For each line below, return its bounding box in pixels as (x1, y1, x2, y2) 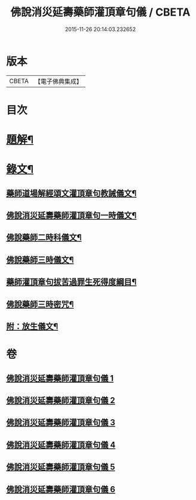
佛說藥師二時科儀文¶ (6, 233, 82, 243)
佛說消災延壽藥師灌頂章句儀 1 (6, 373, 114, 383)
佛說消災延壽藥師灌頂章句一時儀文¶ (6, 211, 137, 221)
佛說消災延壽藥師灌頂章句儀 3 (6, 417, 115, 428)
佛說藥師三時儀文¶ (6, 255, 74, 265)
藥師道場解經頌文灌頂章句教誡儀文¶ (6, 188, 137, 198)
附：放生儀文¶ (6, 321, 59, 331)
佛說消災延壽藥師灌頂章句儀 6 (6, 484, 115, 494)
